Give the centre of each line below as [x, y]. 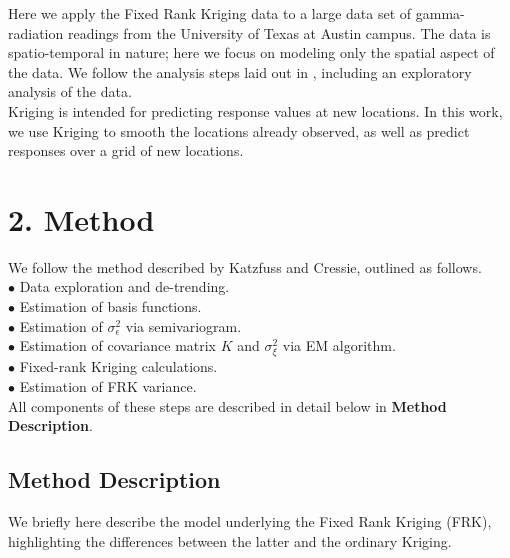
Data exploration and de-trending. [124, 286]
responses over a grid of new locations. [126, 150]
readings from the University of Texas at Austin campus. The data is [279, 32]
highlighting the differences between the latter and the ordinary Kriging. [230, 540]
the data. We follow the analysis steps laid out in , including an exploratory [240, 71]
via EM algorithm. [339, 345]
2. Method [81, 218]
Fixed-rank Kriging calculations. [118, 366]
